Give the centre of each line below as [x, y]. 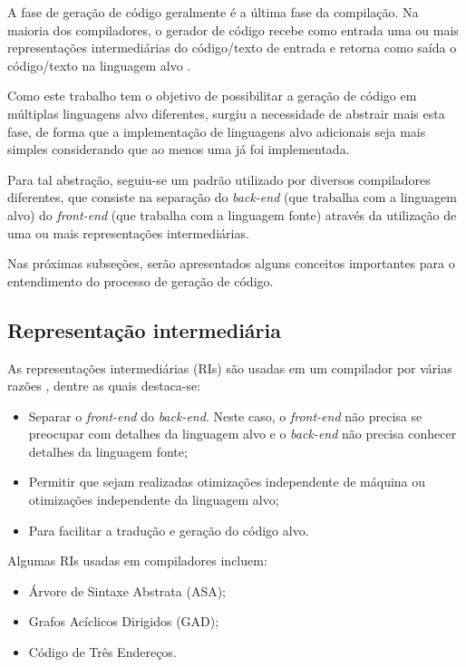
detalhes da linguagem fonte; [108, 451]
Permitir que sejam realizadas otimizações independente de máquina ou [227, 482]
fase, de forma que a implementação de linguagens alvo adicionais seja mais [217, 131]
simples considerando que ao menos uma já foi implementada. [179, 149]
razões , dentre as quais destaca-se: [104, 386]
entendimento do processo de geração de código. [141, 280]
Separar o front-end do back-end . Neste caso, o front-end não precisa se [225, 416]
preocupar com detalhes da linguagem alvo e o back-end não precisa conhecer [243, 434]
